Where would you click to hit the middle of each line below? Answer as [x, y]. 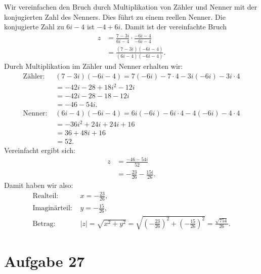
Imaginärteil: [52, 208]
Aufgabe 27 [45, 261]
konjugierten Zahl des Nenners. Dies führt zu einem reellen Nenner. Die [115, 16]
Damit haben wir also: [39, 185]
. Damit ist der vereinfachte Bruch [174, 27]
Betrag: [44, 224]
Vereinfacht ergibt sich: [40, 150]
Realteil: [46, 196]
